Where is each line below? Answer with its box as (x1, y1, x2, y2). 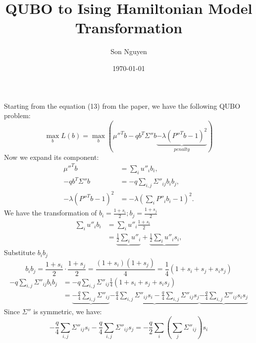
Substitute (4, 247, 36, 258)
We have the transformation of (4, 207, 97, 218)
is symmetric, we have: (33, 306, 102, 316)
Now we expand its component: (4, 151, 99, 162)
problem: (4, 110, 31, 121)
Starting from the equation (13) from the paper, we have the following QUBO (4, 100, 241, 111)
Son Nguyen (110, 46, 147, 57)
